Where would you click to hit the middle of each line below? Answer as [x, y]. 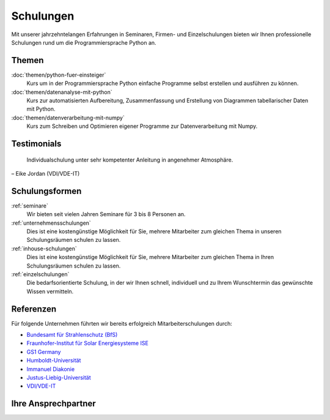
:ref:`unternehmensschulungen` [51, 223]
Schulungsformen [46, 191]
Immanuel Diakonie [51, 369]
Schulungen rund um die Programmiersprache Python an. [84, 42]
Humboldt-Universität [54, 361]
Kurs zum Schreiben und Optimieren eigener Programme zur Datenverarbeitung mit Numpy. [142, 126]
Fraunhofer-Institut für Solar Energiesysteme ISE [88, 343]
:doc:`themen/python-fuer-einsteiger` [59, 75]
